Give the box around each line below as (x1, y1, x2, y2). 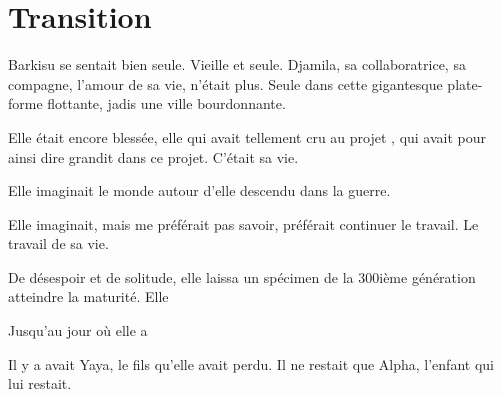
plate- (447, 73, 483, 94)
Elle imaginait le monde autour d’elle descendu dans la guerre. (8, 180, 391, 201)
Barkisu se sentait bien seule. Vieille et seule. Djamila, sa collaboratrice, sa (8, 54, 466, 75)
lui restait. (8, 373, 72, 394)
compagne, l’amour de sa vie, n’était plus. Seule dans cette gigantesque (8, 73, 443, 94)
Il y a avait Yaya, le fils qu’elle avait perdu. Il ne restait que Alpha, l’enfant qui (8, 353, 494, 374)
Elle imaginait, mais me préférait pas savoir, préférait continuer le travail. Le (8, 213, 479, 234)
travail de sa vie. (8, 233, 109, 254)
